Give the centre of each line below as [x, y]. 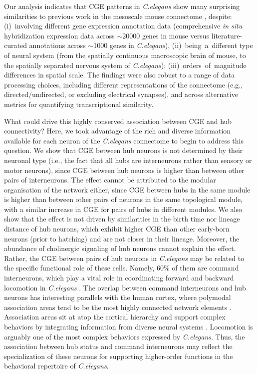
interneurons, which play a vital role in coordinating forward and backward [119, 278]
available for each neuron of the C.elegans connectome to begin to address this [124, 140]
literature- [227, 35]
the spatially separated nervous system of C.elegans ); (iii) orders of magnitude [125, 65]
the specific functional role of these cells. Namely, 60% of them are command [122, 268]
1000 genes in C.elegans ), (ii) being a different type [173, 45]
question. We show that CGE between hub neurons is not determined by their [124, 150]
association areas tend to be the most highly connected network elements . [118, 307]
